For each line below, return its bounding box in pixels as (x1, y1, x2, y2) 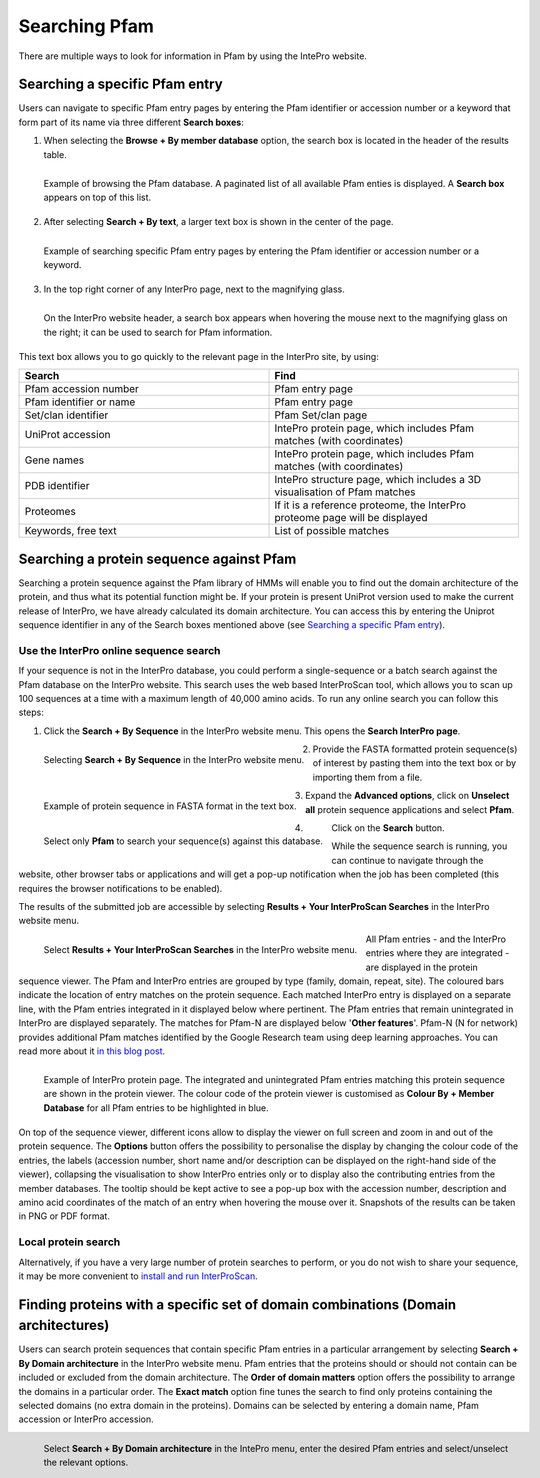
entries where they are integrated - (365, 947, 510, 959)
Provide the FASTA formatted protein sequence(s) (312, 743, 518, 755)
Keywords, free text (24, 524, 117, 538)
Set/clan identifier (24, 408, 109, 422)
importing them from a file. (312, 771, 423, 783)
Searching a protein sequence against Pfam (18, 550, 297, 567)
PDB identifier (24, 479, 90, 493)
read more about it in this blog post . (18, 1045, 166, 1057)
